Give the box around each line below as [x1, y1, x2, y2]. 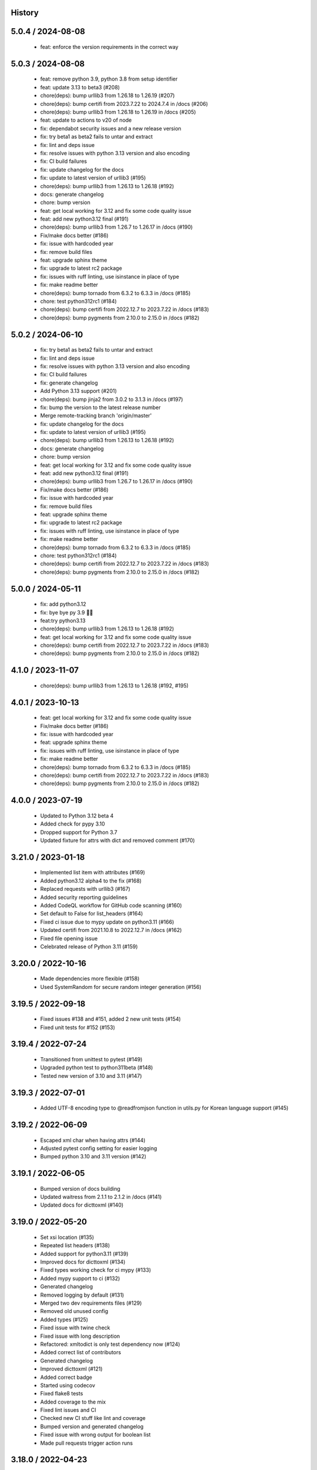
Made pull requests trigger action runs [40, 1439, 133, 1446]
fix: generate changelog [40, 379, 98, 386]
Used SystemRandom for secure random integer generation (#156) [40, 983, 202, 990]
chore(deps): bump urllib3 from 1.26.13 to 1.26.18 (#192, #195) [40, 682, 189, 689]
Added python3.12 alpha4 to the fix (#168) [40, 877, 142, 884]
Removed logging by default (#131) [40, 1291, 124, 1298]
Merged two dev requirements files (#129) [40, 1299, 142, 1307]
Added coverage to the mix [40, 1398, 106, 1405]
